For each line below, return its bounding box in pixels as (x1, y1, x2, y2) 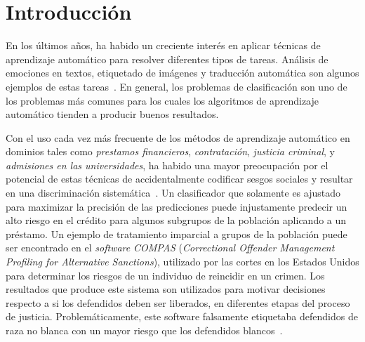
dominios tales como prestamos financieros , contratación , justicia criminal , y (6, 144, 335, 159)
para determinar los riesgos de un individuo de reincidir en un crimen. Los (6, 268, 325, 282)
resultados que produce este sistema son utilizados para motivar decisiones (6, 282, 326, 296)
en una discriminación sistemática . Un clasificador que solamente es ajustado (6, 185, 340, 200)
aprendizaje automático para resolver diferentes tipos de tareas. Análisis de (6, 51, 328, 66)
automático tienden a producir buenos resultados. (6, 107, 219, 121)
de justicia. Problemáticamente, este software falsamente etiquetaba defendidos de (6, 309, 358, 324)
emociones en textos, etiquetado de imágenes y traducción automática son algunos (6, 65, 359, 80)
